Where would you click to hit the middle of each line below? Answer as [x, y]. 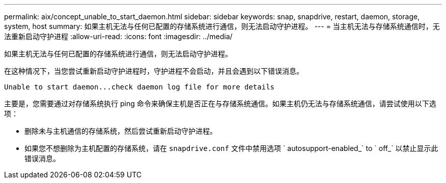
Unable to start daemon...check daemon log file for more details [140, 87]
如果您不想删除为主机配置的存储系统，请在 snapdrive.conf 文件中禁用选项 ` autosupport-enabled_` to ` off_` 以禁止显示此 [231, 148]
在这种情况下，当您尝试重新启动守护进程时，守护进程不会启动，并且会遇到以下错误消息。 [154, 71]
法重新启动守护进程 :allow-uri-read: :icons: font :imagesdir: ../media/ [118, 36]
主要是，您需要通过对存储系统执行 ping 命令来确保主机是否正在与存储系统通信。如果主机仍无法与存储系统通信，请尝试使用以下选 [220, 103]
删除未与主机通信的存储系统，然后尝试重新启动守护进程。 [121, 131]
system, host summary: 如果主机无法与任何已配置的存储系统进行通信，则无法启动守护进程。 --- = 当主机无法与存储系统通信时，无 [222, 26]
